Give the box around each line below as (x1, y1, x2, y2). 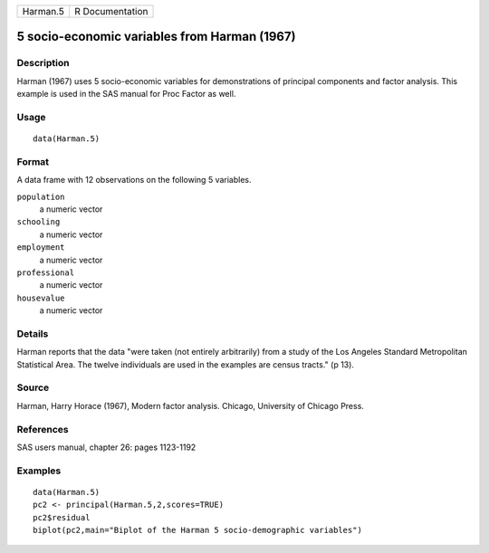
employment (16, 243, 65, 253)
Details (16, 327, 49, 339)
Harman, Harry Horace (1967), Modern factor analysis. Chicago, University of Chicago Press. (16, 400, 364, 411)
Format (16, 155, 50, 167)
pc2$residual (33, 512, 91, 522)
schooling (16, 217, 61, 227)
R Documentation (73, 5, 149, 17)
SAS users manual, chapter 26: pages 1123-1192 (16, 442, 197, 453)
